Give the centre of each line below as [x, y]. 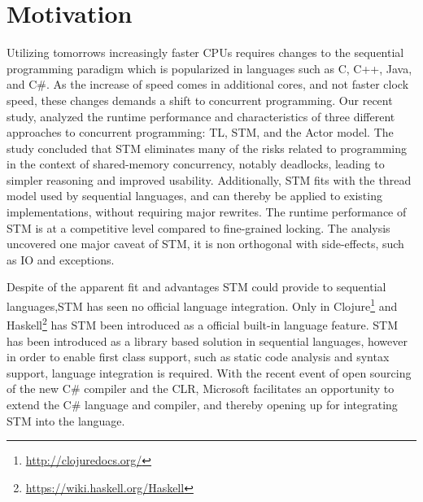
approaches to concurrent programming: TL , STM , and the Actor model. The [200, 132]
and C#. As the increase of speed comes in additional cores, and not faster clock [208, 84]
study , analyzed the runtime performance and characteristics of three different [201, 116]
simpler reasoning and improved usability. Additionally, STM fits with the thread [209, 179]
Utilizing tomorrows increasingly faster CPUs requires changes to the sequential [205, 52]
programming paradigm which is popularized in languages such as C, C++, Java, [209, 68]
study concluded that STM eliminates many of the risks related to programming [207, 148]
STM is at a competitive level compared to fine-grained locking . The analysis [198, 227]
